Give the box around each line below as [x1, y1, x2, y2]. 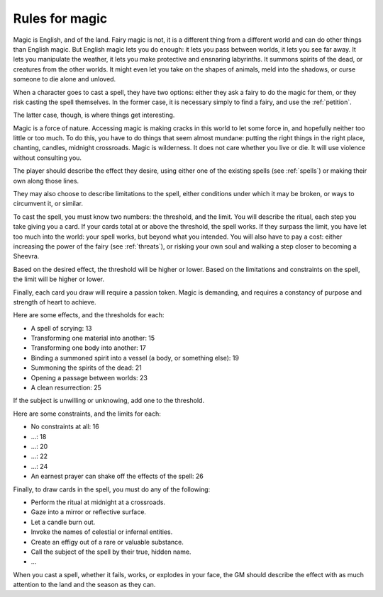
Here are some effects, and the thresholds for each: [13, 311, 165, 319]
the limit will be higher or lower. [13, 275, 104, 283]
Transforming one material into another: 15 [30, 334, 155, 343]
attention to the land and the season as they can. [13, 581, 156, 589]
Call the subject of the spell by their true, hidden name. [30, 547, 191, 556]
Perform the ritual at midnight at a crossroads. [30, 498, 166, 506]
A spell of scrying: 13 [30, 324, 92, 332]
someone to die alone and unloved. [13, 75, 116, 84]
